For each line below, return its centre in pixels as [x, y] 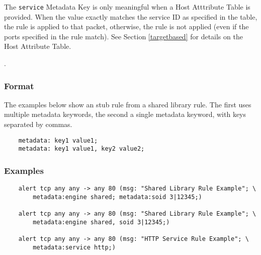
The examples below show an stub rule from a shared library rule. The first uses [128, 104]
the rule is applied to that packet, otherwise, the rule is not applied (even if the [126, 26]
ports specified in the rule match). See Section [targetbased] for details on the [123, 36]
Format [19, 85]
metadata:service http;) [74, 247]
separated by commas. [38, 124]
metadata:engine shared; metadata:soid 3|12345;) [117, 197]
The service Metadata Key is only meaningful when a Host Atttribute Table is [127, 7]
